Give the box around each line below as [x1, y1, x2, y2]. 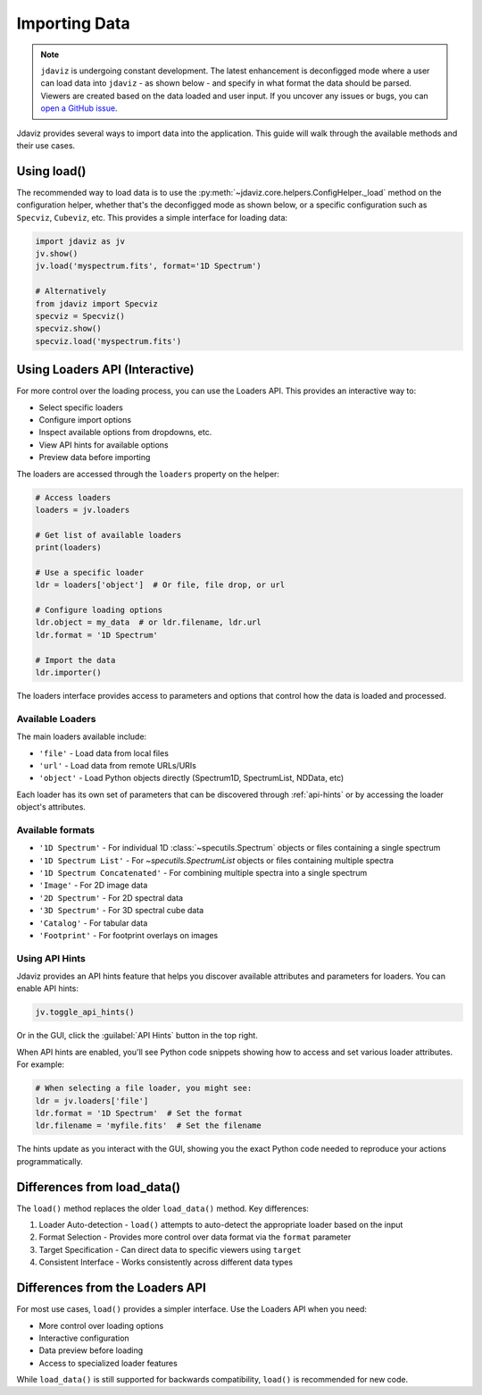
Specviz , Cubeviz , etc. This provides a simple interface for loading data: [16, 212, 288, 223]
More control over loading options [38, 1320, 164, 1331]
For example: [16, 1059, 65, 1070]
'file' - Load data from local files [38, 747, 170, 759]
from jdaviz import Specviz [35, 298, 158, 308]
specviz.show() [35, 324, 102, 334]
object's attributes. [16, 802, 87, 812]
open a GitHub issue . [40, 103, 118, 113]
